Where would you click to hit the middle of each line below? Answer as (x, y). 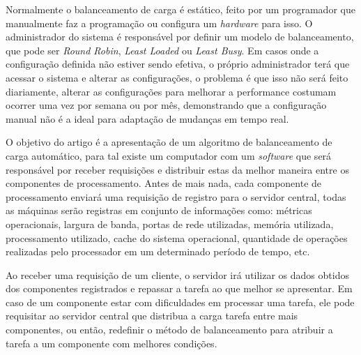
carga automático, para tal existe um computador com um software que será (169, 155)
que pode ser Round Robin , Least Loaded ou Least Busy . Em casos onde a (162, 50)
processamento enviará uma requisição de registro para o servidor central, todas (176, 196)
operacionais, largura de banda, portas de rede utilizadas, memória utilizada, (170, 224)
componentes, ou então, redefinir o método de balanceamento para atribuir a (169, 330)
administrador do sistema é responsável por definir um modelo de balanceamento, (180, 37)
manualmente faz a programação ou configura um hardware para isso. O (159, 23)
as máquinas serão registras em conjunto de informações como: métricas (159, 210)
